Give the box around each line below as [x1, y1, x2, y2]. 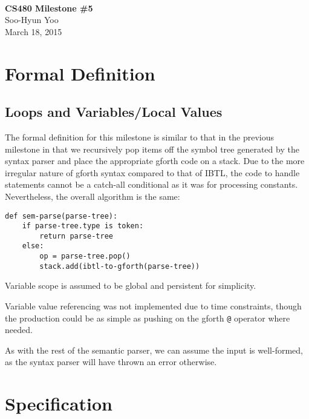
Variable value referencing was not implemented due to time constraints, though [5, 300, 302, 312]
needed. [5, 323, 33, 336]
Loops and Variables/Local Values [5, 102, 223, 121]
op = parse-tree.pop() [39, 252, 131, 261]
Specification [5, 391, 112, 416]
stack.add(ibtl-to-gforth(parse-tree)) [39, 262, 200, 271]
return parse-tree [39, 231, 113, 240]
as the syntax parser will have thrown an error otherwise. [5, 355, 217, 368]
